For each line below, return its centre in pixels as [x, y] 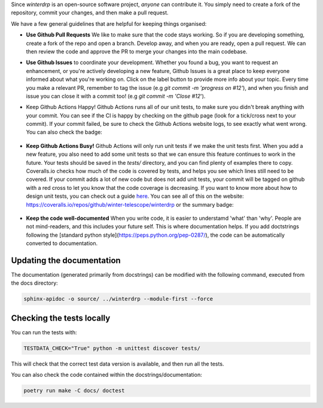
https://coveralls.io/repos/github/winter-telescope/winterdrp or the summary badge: [130, 204]
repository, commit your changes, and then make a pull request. [90, 13]
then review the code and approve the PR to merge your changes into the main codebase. [137, 52]
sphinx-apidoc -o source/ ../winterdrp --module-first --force [118, 299]
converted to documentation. [62, 243]
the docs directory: [34, 283]
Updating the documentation [66, 260]
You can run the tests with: [44, 332]
